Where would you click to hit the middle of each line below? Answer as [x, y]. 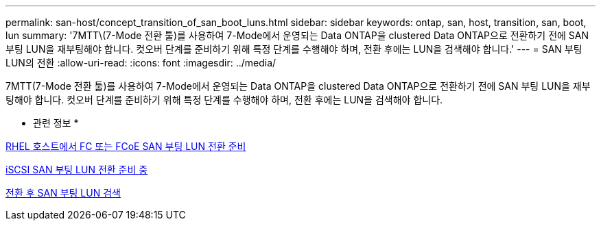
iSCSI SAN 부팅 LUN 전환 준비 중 [77, 169]
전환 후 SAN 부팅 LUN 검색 [63, 193]
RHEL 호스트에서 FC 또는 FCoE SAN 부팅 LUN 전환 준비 [126, 146]
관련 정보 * [56, 123]
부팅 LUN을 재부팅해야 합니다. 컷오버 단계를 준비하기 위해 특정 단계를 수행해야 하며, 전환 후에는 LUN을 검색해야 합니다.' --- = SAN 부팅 [294, 49]
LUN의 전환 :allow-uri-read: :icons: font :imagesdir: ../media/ [141, 63]
